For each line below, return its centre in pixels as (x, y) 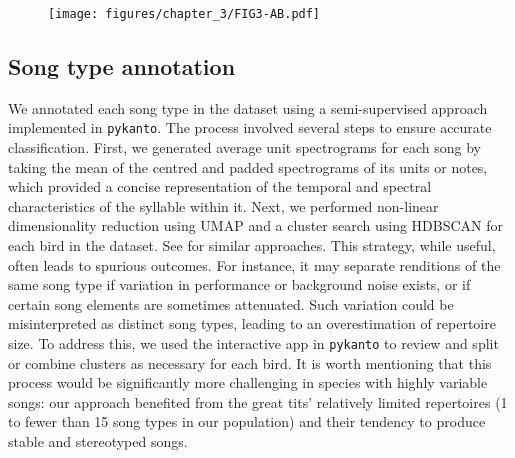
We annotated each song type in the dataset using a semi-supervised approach (248, 107)
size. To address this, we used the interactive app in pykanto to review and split (253, 343)
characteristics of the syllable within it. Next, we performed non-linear (223, 205)
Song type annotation (122, 66)
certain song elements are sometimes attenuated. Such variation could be (231, 303)
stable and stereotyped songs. (98, 441)
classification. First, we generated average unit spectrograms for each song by (244, 147)
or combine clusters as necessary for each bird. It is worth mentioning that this (250, 362)
